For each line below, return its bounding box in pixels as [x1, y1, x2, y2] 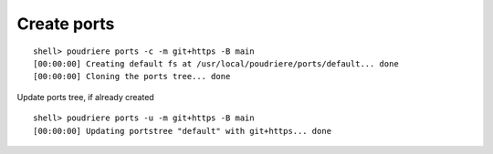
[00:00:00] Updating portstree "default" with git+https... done [33, 126, 332, 136]
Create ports [16, 14, 115, 34]
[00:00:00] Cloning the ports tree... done [33, 71, 231, 82]
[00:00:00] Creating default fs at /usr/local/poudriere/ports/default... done [33, 58, 399, 68]
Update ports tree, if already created [16, 91, 154, 102]
